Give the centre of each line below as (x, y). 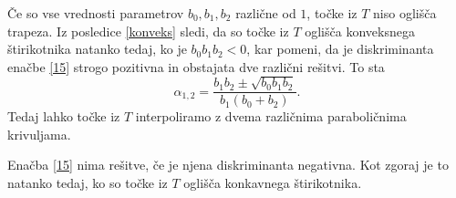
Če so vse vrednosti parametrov (96, 13)
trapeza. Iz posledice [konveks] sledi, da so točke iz (148, 31)
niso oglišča (405, 13)
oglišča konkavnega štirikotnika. (273, 182)
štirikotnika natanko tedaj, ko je (97, 49)
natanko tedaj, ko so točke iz (88, 182)
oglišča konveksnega (360, 31)
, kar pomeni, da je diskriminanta (340, 49)
